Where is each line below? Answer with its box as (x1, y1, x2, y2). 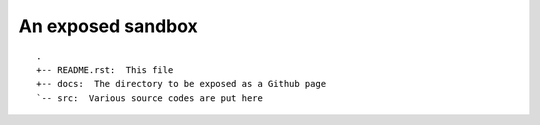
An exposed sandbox (18, 15, 199, 37)
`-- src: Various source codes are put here (36, 92, 264, 104)
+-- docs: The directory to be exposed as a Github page (36, 78, 327, 90)
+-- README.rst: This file (36, 64, 174, 75)
